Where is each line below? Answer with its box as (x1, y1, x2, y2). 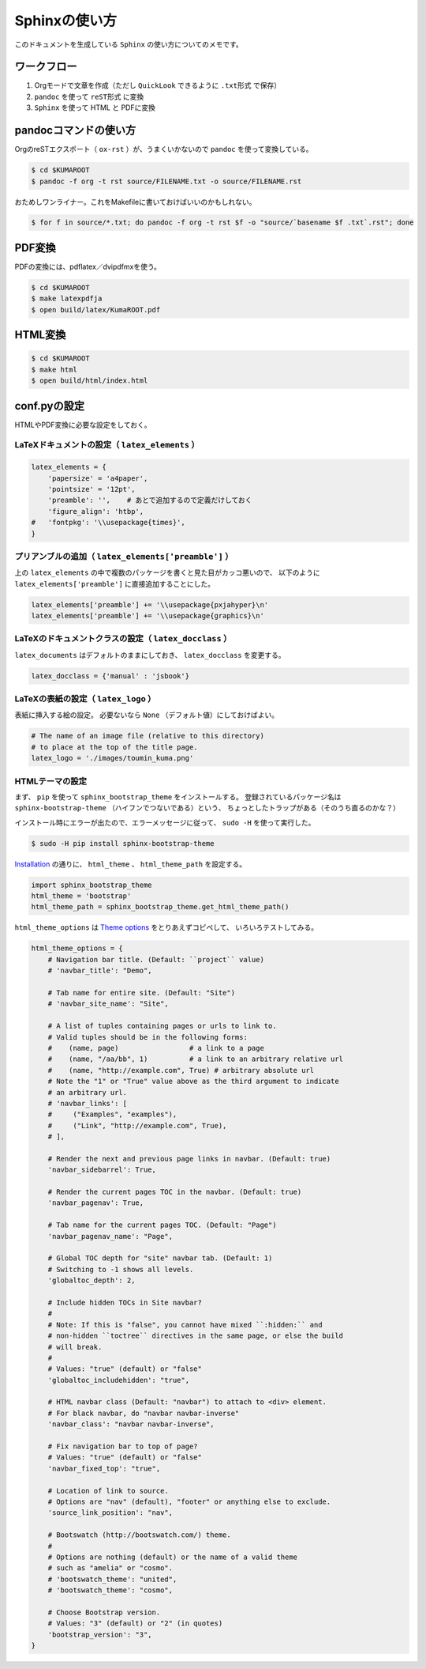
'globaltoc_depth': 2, (47, 1276, 136, 1285)
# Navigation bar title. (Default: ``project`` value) (47, 955, 264, 964)
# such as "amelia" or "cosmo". (47, 1564, 174, 1573)
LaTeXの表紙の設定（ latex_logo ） (14, 693, 156, 704)
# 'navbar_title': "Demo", (47, 966, 153, 976)
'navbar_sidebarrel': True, (47, 1165, 157, 1174)
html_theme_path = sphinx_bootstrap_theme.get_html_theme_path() (31, 902, 290, 912)
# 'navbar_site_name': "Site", (47, 999, 169, 1008)
